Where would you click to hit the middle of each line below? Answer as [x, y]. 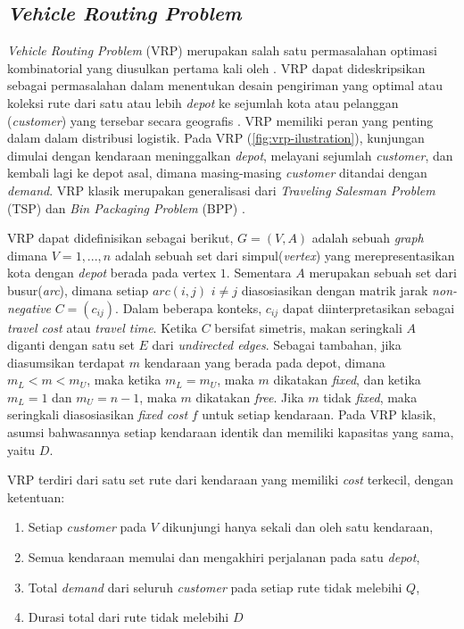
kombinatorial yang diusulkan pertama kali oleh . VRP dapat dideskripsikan [216, 67]
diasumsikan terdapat [66, 362]
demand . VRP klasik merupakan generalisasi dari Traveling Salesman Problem [221, 190]
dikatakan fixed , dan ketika [347, 380]
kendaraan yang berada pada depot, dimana [265, 362]
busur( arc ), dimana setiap [78, 290]
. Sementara [259, 273]
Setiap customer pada [87, 527]
